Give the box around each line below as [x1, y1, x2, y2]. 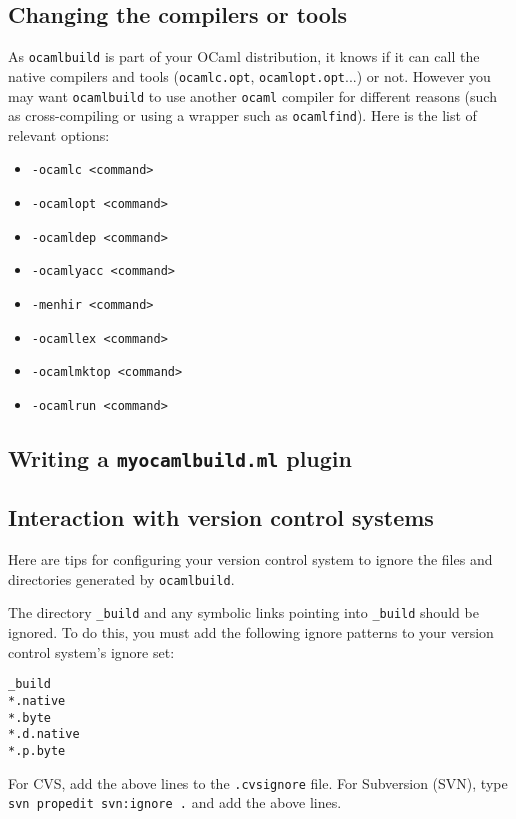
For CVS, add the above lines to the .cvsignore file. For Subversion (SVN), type [8, 772, 508, 793]
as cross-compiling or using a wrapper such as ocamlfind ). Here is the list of [8, 105, 477, 126]
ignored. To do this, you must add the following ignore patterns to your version [8, 622, 494, 643]
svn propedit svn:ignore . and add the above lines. [8, 792, 342, 813]
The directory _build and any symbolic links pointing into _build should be [8, 602, 479, 623]
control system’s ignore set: [8, 641, 175, 662]
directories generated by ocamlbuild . [8, 568, 235, 589]
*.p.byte [8, 743, 66, 758]
